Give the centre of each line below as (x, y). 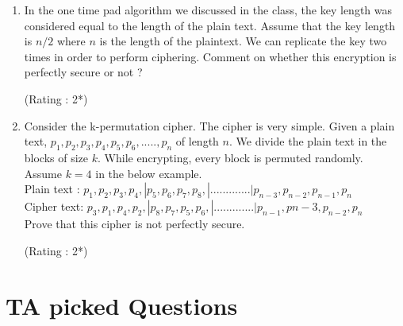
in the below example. (149, 173)
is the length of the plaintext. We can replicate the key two (243, 41)
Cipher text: (54, 206)
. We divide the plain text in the (308, 141)
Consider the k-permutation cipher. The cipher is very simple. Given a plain (209, 125)
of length (197, 141)
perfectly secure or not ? (83, 72)
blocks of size (56, 157)
